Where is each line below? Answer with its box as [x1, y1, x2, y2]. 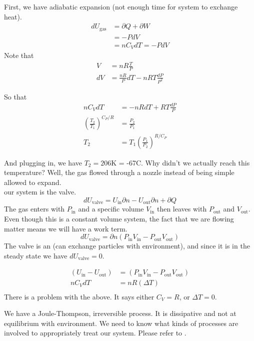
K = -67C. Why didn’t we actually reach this [111, 157, 250, 167]
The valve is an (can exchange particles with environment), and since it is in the [4, 240, 250, 251]
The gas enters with [4, 203, 65, 214]
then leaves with [156, 203, 207, 214]
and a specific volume [78, 203, 144, 214]
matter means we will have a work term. [4, 223, 127, 233]
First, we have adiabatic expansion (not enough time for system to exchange [4, 1, 238, 11]
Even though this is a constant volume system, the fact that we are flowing [4, 213, 234, 224]
